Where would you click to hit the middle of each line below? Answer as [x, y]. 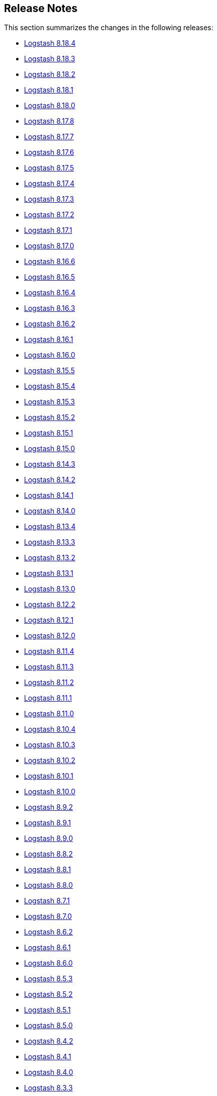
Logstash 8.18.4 [50, 43]
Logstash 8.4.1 [48, 1057]
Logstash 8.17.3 [49, 199]
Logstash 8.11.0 [49, 714]
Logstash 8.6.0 [49, 963]
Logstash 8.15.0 [50, 449]
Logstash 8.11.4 [49, 651]
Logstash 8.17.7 [49, 137]
